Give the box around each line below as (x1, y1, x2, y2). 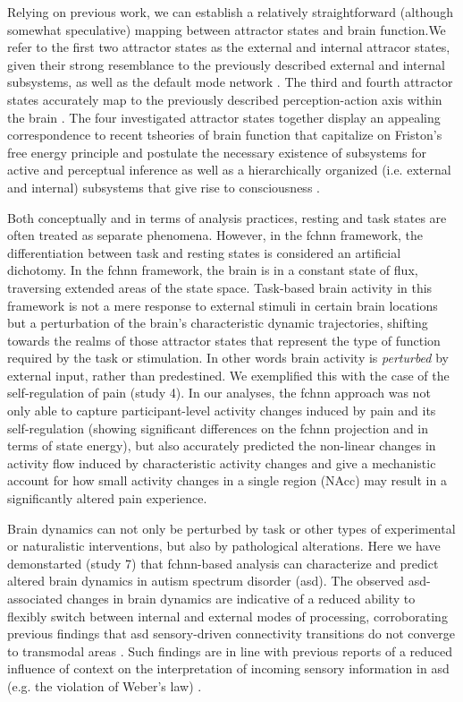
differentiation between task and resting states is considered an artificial (7, 243, 401, 261)
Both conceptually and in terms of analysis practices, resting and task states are (7, 208, 447, 227)
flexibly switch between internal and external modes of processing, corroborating (7, 606, 448, 625)
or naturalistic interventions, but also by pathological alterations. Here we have (7, 536, 441, 555)
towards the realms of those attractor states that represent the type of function (7, 330, 441, 349)
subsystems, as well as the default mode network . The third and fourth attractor (7, 73, 453, 91)
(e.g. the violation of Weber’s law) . (7, 676, 202, 695)
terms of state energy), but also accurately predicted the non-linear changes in (7, 436, 436, 455)
